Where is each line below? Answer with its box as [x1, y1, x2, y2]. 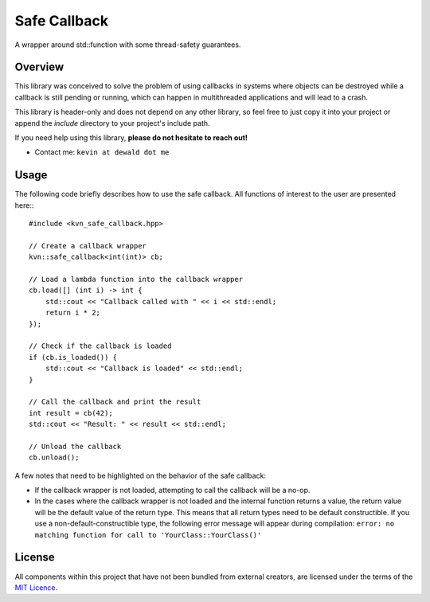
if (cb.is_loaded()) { [29, 353, 118, 362]
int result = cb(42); [29, 408, 113, 417]
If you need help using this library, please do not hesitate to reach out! [14, 133, 248, 143]
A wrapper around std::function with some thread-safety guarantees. [14, 40, 241, 49]
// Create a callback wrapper [29, 241, 147, 250]
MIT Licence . [14, 582, 58, 592]
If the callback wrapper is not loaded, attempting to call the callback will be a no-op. [34, 486, 311, 495]
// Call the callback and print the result [29, 397, 201, 406]
